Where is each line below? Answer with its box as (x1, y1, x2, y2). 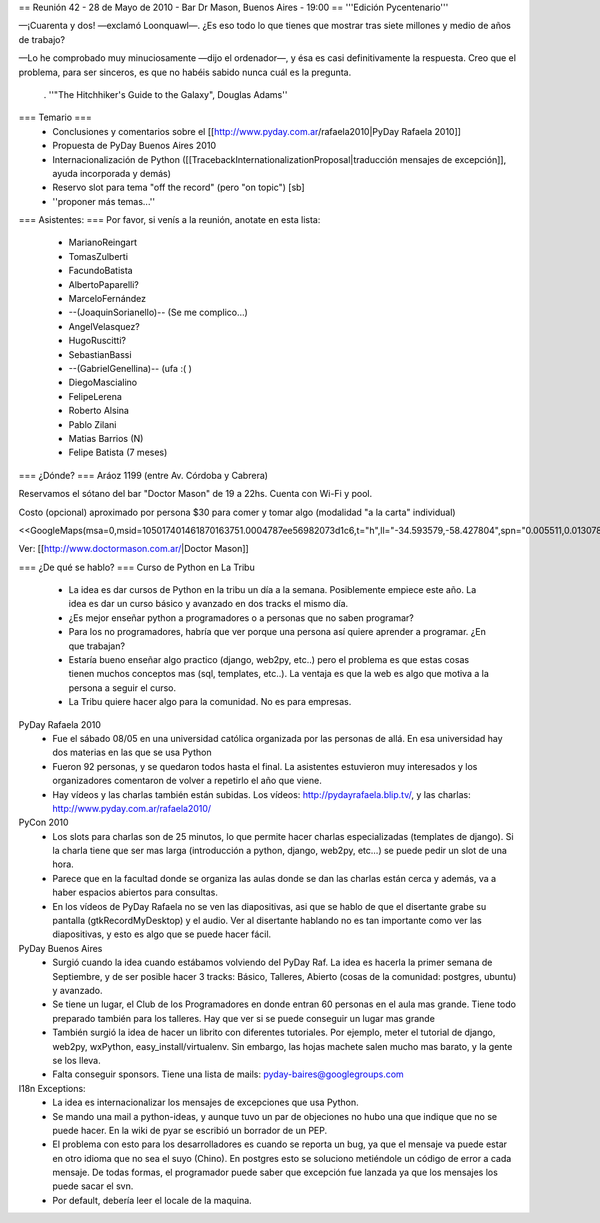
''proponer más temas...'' (52, 195, 155, 207)
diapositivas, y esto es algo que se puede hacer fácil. (52, 928, 272, 940)
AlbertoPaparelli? (68, 278, 140, 290)
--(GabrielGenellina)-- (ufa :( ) (68, 362, 192, 374)
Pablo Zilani (68, 418, 117, 430)
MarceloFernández (68, 293, 147, 305)
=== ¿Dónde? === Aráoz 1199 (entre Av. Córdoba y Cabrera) (18, 469, 269, 481)
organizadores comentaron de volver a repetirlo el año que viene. (52, 775, 322, 787)
